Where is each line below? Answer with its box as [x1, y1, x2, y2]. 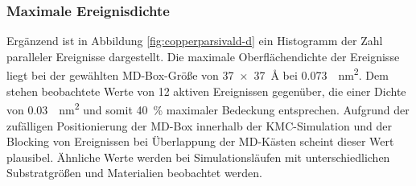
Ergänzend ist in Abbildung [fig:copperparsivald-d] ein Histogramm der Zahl [6, 32, 383, 49]
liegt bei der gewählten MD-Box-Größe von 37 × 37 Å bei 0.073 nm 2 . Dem [6, 64, 389, 84]
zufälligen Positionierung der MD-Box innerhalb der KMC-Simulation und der [6, 117, 392, 134]
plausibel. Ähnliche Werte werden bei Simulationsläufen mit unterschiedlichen [6, 148, 390, 165]
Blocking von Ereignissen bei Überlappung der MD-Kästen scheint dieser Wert [6, 133, 394, 150]
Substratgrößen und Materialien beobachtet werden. [6, 164, 262, 181]
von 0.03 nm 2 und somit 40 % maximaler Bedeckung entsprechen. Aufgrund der [6, 99, 410, 118]
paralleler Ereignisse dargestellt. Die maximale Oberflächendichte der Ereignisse [6, 48, 400, 64]
